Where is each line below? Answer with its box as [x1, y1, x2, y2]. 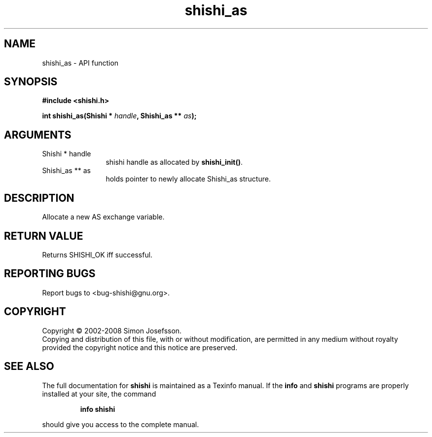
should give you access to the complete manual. [42, 420, 199, 429]
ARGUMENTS [4, 128, 72, 141]
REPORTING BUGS [4, 267, 96, 280]
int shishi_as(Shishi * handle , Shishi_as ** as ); [42, 111, 197, 120]
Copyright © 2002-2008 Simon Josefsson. [42, 326, 182, 335]
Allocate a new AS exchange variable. [42, 213, 165, 221]
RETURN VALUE [4, 229, 83, 242]
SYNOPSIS [4, 75, 58, 88]
